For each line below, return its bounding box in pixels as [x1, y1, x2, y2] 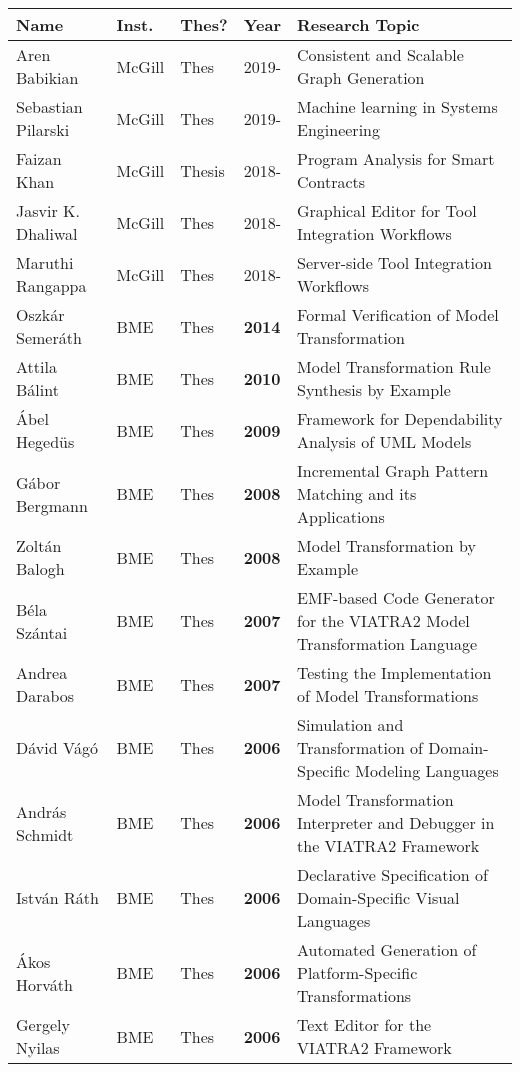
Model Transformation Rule [297, 355, 491, 378]
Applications [297, 505, 385, 528]
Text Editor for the [297, 1013, 432, 1036]
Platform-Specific [297, 961, 418, 984]
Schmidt [16, 822, 74, 846]
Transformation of [297, 736, 423, 759]
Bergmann [16, 493, 88, 517]
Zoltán [16, 534, 62, 557]
